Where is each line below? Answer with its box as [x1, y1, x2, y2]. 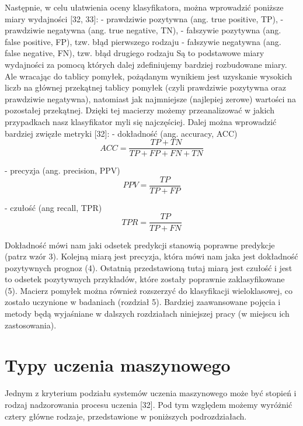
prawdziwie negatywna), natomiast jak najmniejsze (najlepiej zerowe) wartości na [5, 92, 296, 105]
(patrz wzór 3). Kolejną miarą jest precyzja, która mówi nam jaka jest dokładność [5, 250, 298, 262]
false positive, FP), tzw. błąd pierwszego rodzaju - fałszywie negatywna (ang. [5, 35, 281, 47]
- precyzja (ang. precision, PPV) [5, 164, 120, 176]
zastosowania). [5, 318, 57, 331]
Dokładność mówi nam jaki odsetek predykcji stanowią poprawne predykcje [5, 238, 275, 251]
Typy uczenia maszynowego [5, 353, 231, 377]
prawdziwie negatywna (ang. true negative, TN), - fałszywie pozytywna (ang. [5, 24, 281, 36]
